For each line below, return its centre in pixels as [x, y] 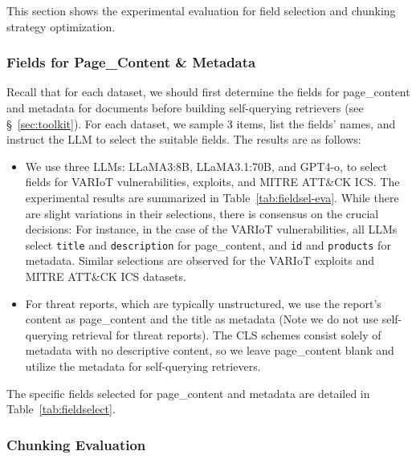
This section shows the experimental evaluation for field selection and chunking [201, 10]
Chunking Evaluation [76, 444]
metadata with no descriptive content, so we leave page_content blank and [210, 350]
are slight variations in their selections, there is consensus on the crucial [202, 213]
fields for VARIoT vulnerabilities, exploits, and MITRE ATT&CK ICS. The [212, 182]
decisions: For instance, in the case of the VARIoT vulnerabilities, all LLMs [211, 229]
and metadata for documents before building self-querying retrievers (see [185, 108]
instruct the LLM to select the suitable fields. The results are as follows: [184, 139]
